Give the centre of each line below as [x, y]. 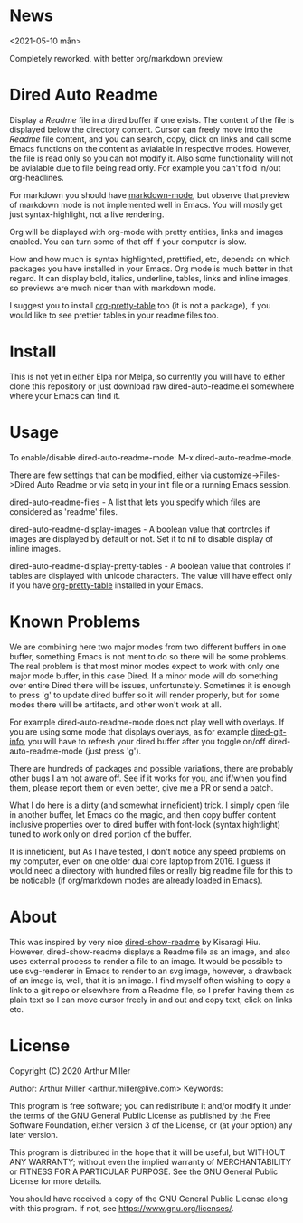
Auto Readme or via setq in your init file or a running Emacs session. [164, 484]
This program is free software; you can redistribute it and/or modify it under [151, 1105]
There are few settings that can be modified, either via [110, 475]
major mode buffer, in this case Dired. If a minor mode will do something [144, 676]
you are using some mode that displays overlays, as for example [129, 731]
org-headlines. [37, 177]
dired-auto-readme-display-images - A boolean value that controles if [140, 529]
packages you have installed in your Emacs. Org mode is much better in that [151, 269]
